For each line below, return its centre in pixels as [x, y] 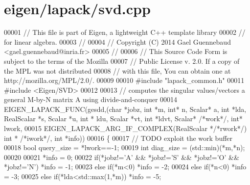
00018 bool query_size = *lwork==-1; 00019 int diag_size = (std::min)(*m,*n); [125, 147]
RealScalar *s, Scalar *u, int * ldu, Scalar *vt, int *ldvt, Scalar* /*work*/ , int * [123, 119]
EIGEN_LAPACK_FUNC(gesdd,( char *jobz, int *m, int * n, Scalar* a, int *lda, [125, 109]
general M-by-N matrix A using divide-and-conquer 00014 [91, 99]
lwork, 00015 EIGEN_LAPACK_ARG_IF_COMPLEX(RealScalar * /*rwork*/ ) [125, 128]
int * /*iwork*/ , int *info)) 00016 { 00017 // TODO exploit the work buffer [118, 138]
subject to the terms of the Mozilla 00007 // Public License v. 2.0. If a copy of [122, 61]
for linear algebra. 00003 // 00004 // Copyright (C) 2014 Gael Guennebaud [117, 41]
